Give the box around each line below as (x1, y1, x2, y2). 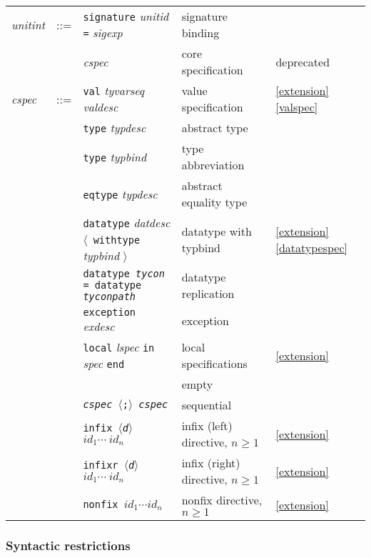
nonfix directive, (181, 492, 263, 508)
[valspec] (275, 99, 318, 115)
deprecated (275, 53, 330, 70)
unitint (11, 16, 46, 33)
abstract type (181, 119, 248, 136)
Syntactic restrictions (6, 536, 131, 554)
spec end (83, 355, 125, 372)
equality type (181, 194, 248, 210)
